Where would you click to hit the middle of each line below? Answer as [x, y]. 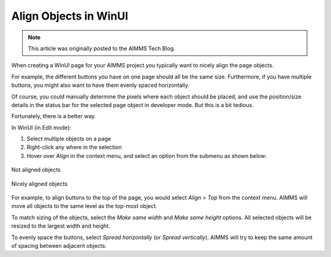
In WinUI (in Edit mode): [41, 127]
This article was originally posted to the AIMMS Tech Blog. [102, 48]
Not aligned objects [36, 170]
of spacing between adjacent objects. [59, 245]
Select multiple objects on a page [69, 139]
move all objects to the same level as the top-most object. [84, 206]
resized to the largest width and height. [61, 226]
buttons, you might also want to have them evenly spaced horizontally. [100, 85]
